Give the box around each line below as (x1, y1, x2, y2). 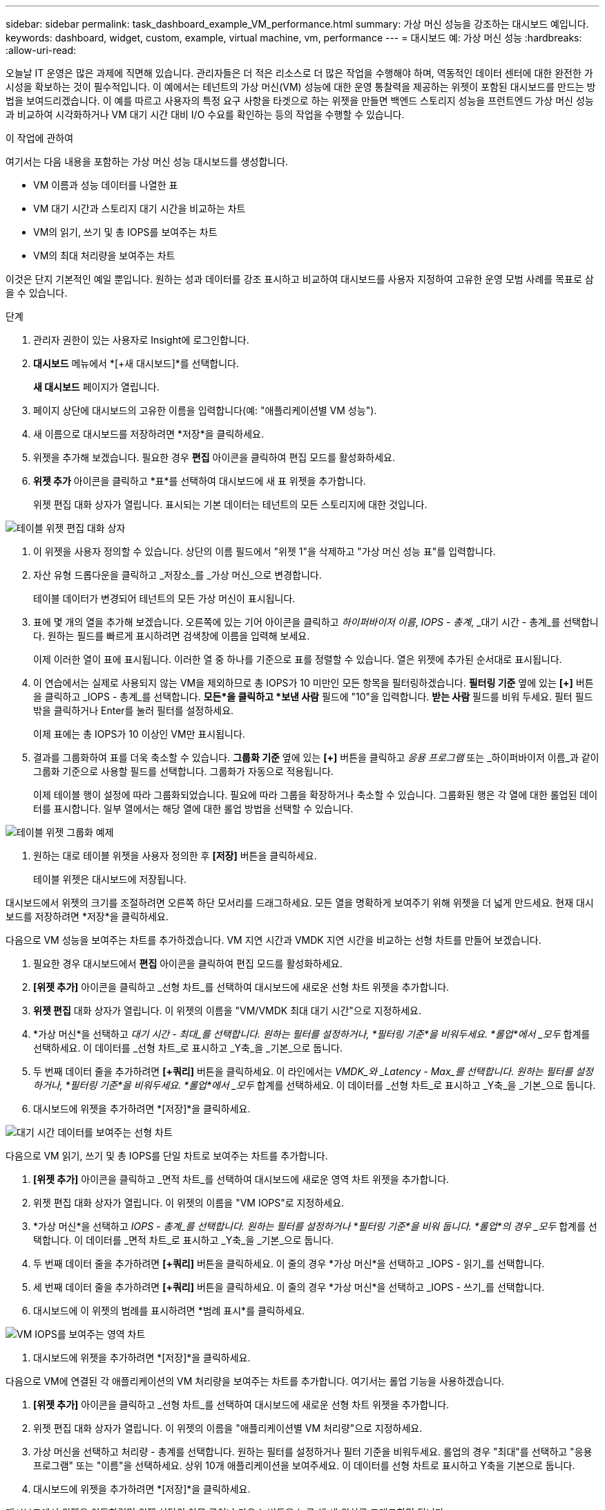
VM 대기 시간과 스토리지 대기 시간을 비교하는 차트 (33, 203, 246, 214)
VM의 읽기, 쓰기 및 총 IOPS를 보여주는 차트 (33, 226, 218, 238)
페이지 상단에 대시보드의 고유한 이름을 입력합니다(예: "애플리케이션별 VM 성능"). (33, 404, 377, 416)
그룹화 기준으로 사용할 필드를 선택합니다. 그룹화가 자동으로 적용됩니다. (33, 765, 334, 777)
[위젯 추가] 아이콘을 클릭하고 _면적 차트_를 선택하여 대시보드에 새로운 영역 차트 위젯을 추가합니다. (33, 1173, 450, 1185)
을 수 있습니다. (6, 287, 68, 299)
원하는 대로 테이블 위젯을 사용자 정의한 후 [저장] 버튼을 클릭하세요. (33, 850, 317, 861)
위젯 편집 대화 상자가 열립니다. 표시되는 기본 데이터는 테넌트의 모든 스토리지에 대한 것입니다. (33, 498, 428, 510)
